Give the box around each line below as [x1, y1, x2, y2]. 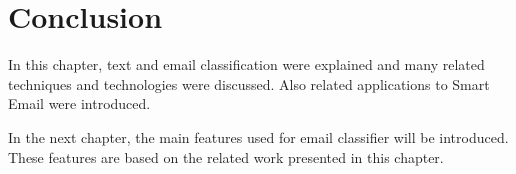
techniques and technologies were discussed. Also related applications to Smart [8, 73, 490, 94]
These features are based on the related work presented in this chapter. [8, 146, 444, 167]
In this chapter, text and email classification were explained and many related [8, 54, 485, 75]
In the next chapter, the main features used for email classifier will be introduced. [8, 126, 509, 147]
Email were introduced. [8, 93, 151, 114]
